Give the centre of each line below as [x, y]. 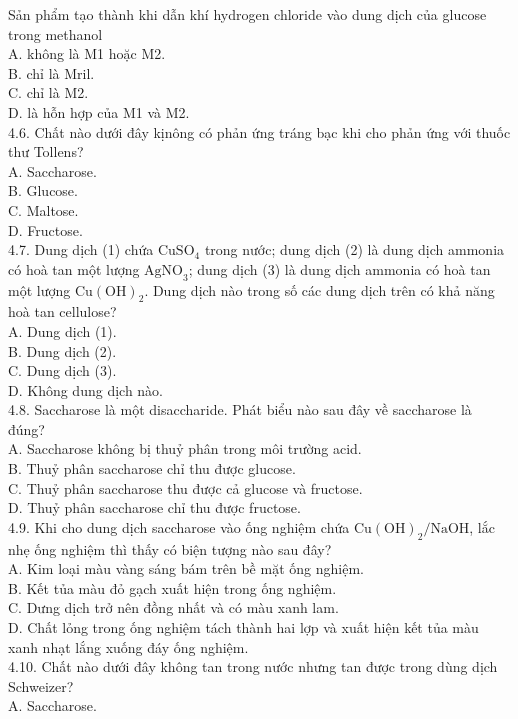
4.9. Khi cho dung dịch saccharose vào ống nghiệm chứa [179, 526]
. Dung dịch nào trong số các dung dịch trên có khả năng [319, 289]
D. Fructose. [45, 229]
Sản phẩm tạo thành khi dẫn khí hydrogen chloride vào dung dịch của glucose [247, 14]
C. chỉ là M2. [48, 92]
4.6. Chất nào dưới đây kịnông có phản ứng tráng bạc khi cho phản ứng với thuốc [259, 131]
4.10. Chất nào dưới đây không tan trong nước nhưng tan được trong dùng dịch [253, 666]
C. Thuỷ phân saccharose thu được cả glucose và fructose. [185, 487]
